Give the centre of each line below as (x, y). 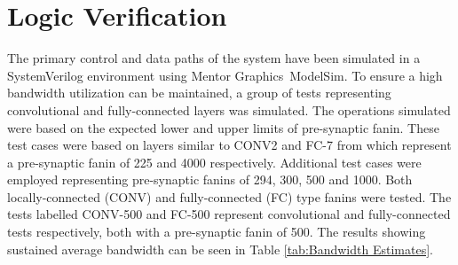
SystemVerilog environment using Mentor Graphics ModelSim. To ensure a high (225, 75)
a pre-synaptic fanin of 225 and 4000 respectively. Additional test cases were (214, 162)
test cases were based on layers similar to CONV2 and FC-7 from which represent (229, 145)
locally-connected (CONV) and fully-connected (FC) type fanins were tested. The (229, 196)
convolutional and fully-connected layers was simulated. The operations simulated (229, 109)
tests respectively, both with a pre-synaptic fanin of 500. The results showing (217, 232)
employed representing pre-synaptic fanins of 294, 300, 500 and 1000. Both (210, 179)
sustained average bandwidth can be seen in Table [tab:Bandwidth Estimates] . (220, 249)
